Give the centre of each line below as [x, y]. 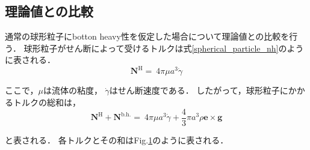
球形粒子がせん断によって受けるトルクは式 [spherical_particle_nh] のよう [164, 48]
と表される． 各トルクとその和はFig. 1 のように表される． [117, 139]
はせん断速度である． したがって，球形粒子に [199, 90]
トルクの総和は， [47, 102]
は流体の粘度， [73, 90]
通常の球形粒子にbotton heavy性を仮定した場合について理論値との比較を [147, 36]
